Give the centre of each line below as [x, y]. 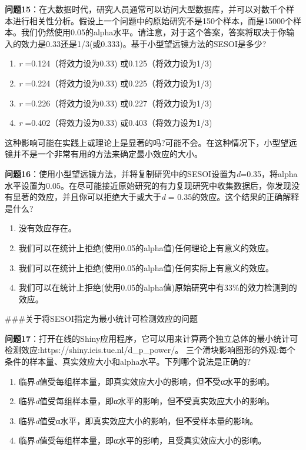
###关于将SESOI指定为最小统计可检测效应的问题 [102, 319]
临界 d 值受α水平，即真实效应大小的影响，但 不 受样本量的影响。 [138, 420]
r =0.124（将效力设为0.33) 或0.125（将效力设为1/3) [115, 63]
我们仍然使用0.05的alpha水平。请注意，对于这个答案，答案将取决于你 [154, 32]
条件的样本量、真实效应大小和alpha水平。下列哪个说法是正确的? [128, 361]
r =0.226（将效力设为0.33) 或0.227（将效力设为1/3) [115, 103]
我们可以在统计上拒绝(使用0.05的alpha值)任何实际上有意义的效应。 [146, 267]
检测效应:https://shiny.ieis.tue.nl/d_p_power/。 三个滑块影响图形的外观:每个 [150, 350]
